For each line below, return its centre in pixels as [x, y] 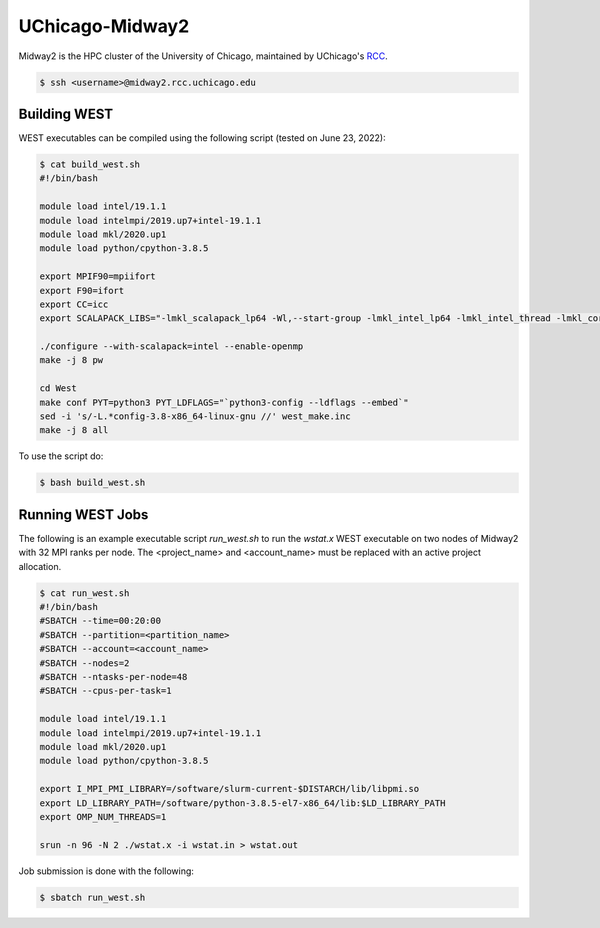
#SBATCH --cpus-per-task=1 [105, 691]
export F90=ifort [82, 290]
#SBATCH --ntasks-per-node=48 [113, 677]
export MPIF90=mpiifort [98, 276]
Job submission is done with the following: [106, 871]
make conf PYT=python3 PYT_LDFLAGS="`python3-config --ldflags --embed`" [224, 402]
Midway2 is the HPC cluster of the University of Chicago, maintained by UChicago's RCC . [203, 56]
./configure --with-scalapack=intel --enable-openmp [171, 346]
